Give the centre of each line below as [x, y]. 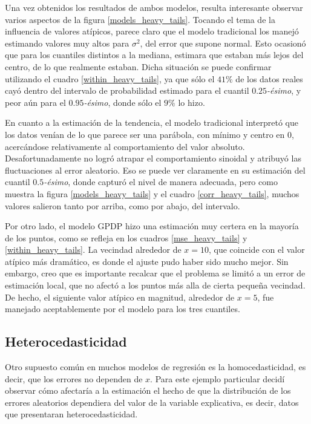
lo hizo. [192, 102]
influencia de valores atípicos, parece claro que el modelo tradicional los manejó [152, 31]
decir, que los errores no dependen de [74, 378]
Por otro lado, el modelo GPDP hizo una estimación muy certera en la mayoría [152, 226]
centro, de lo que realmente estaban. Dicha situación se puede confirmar [138, 66]
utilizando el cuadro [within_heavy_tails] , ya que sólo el [110, 78]
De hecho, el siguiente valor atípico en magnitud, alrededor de [120, 297]
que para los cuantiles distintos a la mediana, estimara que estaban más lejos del [154, 55]
